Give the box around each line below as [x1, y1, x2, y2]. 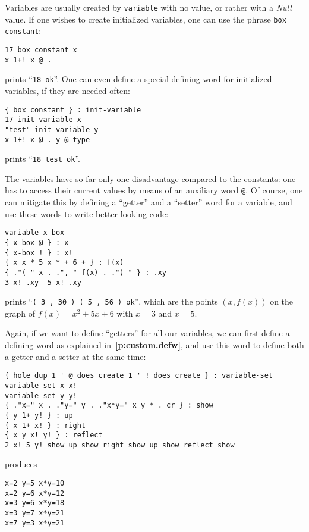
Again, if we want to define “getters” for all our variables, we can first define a [5, 327, 290, 339]
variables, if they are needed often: [5, 84, 130, 96]
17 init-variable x [5, 115, 81, 124]
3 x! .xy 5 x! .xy [5, 278, 81, 287]
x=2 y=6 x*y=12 [5, 489, 65, 497]
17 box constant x [5, 45, 77, 54]
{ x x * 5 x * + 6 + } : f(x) [5, 258, 124, 267]
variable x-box [5, 229, 65, 237]
